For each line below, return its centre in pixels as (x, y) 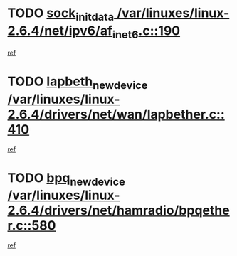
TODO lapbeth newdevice (78, 82)
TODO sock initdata (61, 14)
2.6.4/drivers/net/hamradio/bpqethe (118, 210)
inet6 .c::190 (146, 32)
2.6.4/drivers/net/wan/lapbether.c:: (116, 114)
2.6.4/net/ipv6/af (60, 31)
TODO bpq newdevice (67, 179)
